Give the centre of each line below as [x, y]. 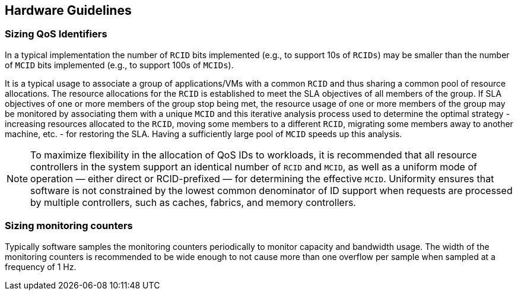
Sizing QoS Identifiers [56, 34]
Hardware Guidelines [68, 10]
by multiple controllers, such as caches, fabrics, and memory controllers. [193, 202]
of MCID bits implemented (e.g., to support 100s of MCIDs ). [119, 65]
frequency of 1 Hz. [41, 267]
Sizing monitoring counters [69, 226]
